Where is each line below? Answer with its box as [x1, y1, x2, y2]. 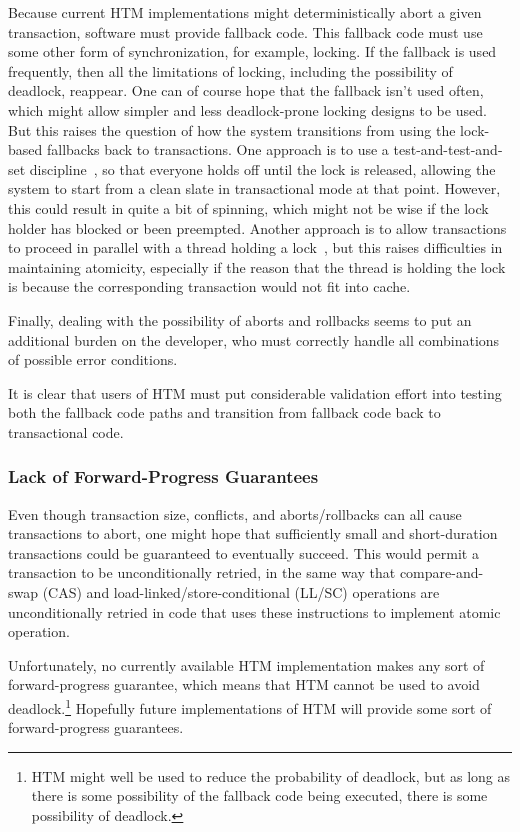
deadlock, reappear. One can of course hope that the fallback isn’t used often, [8, 80, 484, 101]
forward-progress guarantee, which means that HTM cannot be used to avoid [8, 674, 480, 695]
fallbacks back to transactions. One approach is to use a [46, 139, 389, 160]
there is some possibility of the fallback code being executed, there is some [31, 785, 488, 806]
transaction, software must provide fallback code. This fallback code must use [8, 21, 483, 42]
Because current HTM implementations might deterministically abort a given [8, 2, 482, 22]
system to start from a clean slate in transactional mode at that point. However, [8, 178, 501, 199]
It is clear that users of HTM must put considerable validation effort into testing [8, 382, 502, 403]
